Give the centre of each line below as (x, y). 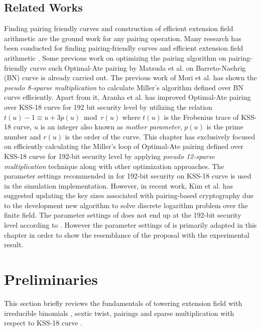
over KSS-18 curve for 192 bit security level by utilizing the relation (108, 107)
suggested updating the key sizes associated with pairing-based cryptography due (129, 195)
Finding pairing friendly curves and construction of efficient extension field (119, 28)
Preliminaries (51, 279)
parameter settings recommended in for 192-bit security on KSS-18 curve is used (128, 176)
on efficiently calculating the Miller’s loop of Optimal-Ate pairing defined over (124, 146)
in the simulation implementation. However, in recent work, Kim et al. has (119, 185)
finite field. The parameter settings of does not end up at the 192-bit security (123, 215)
